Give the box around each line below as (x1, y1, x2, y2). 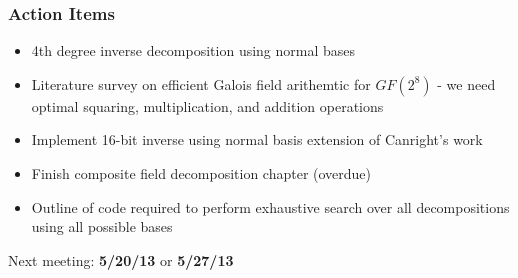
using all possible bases (31, 216, 173, 237)
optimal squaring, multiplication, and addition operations (31, 95, 384, 116)
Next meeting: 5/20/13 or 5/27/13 (8, 249, 234, 270)
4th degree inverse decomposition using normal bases (31, 40, 356, 61)
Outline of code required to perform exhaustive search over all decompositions (31, 196, 510, 217)
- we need (437, 73, 496, 94)
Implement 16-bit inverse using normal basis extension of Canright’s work (31, 129, 483, 150)
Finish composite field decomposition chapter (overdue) (31, 163, 372, 183)
